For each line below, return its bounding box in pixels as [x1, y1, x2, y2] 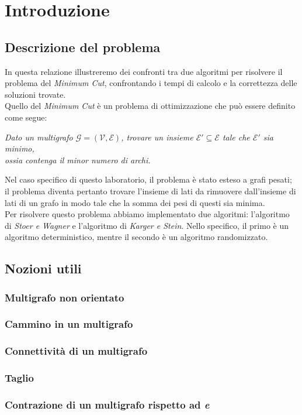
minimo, [5, 142, 34, 155]
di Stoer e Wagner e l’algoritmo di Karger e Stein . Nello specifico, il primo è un [5, 219, 289, 231]
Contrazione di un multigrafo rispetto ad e [5, 397, 210, 411]
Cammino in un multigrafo [5, 317, 133, 331]
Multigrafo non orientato [5, 290, 124, 304]
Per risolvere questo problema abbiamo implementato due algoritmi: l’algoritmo [5, 208, 290, 220]
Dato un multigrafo [5, 131, 73, 143]
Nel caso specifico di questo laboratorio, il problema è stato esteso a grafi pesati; [5, 173, 292, 186]
